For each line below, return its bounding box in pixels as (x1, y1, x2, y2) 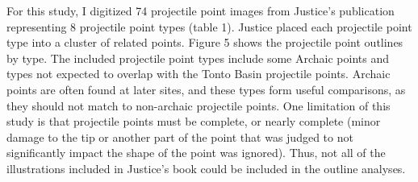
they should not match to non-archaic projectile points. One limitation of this (6, 97, 391, 114)
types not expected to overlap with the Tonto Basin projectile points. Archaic (6, 65, 391, 82)
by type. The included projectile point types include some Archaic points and (6, 49, 389, 66)
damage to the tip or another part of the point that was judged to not (6, 128, 353, 145)
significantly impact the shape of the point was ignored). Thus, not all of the (6, 144, 386, 161)
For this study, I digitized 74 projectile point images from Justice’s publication (6, 2, 395, 19)
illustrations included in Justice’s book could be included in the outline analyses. (6, 159, 406, 176)
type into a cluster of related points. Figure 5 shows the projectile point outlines (6, 34, 403, 51)
